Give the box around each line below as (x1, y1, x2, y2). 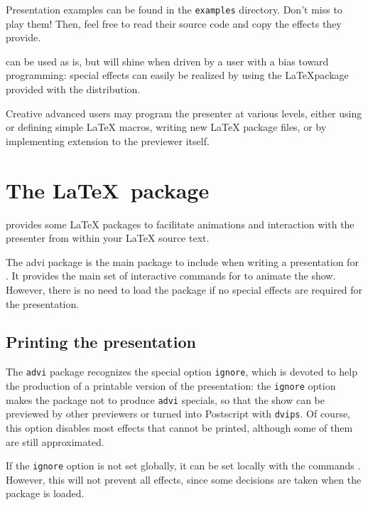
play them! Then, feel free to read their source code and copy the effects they (6, 16, 342, 31)
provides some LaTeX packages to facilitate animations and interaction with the (6, 216, 355, 231)
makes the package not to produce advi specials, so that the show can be (6, 392, 325, 407)
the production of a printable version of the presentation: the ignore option (6, 378, 336, 393)
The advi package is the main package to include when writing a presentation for (6, 254, 359, 269)
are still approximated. (6, 434, 104, 449)
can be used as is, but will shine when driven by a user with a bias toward (6, 53, 329, 68)
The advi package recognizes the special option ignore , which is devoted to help (6, 364, 357, 379)
